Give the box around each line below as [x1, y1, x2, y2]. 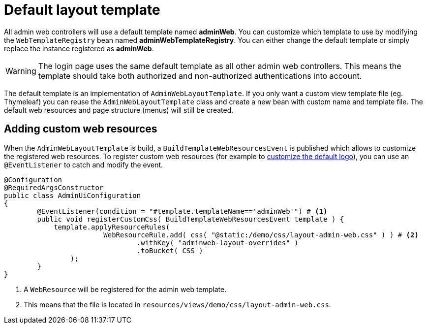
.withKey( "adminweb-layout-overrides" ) [136, 238, 299, 247]
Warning [5, 66, 36, 76]
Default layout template [4, 1, 160, 18]
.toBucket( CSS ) [136, 246, 203, 255]
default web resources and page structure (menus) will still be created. [4, 105, 234, 114]
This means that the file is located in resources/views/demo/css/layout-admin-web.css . [24, 300, 331, 309]
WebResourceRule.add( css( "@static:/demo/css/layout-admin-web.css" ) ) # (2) [103, 230, 419, 239]
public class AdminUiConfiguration [4, 191, 141, 199]
